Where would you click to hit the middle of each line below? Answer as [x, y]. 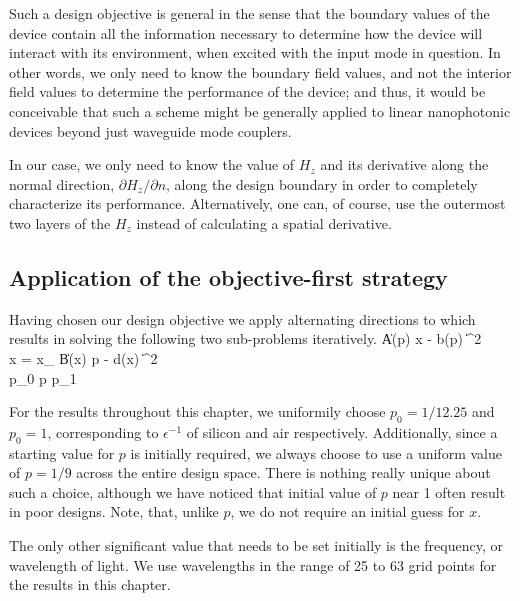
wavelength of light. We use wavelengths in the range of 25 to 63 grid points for [253, 564]
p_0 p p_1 [43, 377]
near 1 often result [449, 491]
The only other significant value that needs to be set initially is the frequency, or [256, 545]
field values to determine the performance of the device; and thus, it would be [247, 91]
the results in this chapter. [90, 584]
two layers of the [60, 222]
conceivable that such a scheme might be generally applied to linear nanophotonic [260, 110]
